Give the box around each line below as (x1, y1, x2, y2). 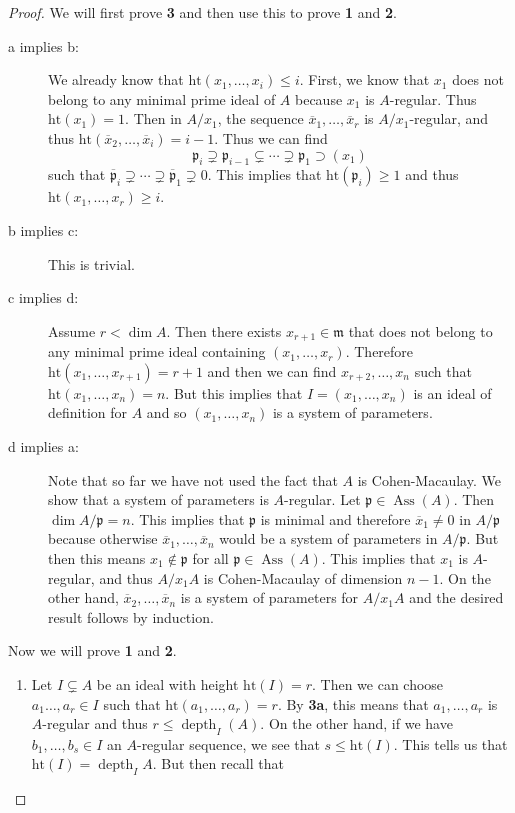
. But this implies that (165, 382, 303, 403)
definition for (48, 402, 128, 423)
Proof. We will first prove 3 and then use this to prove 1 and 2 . (8, 2, 397, 22)
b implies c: (8, 219, 79, 240)
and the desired (409, 587, 504, 608)
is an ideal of (413, 382, 492, 403)
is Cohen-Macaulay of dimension (203, 567, 403, 588)
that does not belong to (348, 320, 493, 341)
